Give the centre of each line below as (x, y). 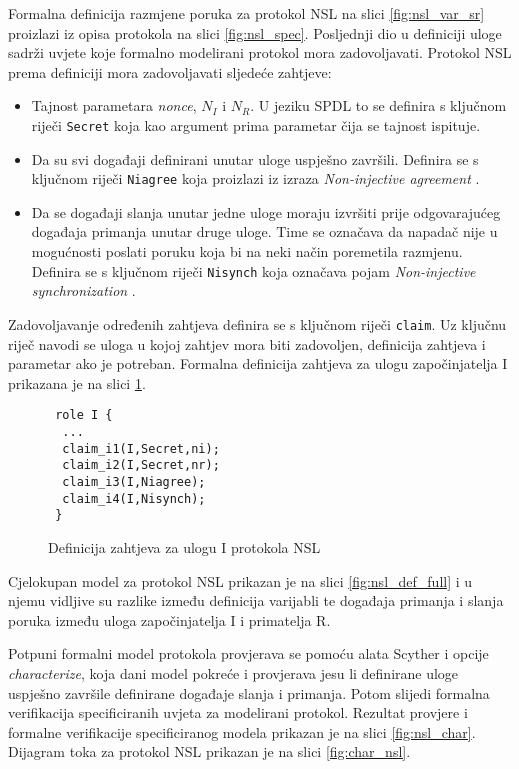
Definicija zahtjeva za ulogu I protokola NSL (184, 546)
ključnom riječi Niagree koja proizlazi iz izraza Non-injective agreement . (255, 178)
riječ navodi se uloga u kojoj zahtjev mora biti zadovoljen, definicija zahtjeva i (247, 343)
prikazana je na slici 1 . (77, 382)
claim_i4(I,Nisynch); (134, 498)
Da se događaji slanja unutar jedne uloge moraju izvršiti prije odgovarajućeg (266, 211)
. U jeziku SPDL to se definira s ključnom (378, 105)
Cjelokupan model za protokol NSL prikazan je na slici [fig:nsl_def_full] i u (240, 580)
